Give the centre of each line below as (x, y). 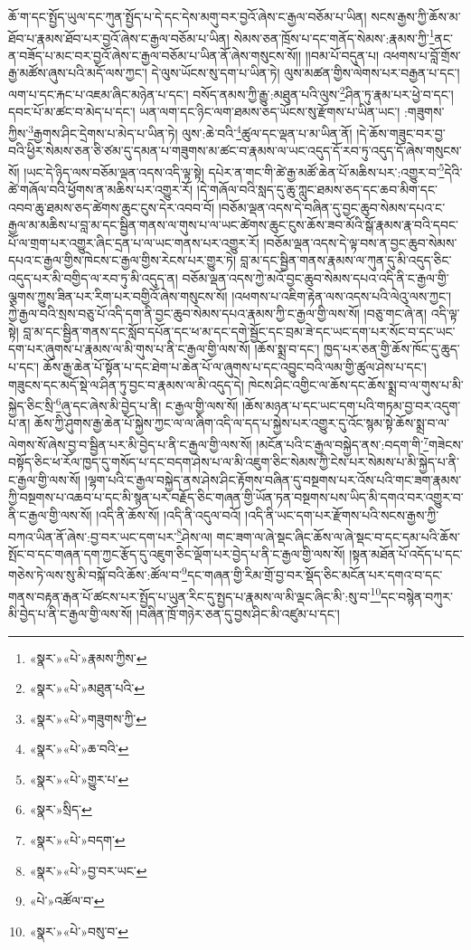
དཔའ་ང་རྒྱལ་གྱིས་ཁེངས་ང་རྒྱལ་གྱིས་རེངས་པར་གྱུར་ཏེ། (122, 260)
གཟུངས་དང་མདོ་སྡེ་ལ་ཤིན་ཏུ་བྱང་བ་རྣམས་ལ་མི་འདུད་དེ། (126, 384)
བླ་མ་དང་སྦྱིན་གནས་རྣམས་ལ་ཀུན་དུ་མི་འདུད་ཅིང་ (346, 260)
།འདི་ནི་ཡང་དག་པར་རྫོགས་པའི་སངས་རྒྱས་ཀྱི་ (342, 514)
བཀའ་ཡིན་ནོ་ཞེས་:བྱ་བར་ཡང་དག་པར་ (93, 536)
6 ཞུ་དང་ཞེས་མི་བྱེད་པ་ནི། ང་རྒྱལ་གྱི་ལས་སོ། (147, 404)
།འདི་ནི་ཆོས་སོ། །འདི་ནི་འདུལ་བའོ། (169, 514)
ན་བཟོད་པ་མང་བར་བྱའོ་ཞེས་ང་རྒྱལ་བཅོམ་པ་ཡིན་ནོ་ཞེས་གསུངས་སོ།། (155, 55)
